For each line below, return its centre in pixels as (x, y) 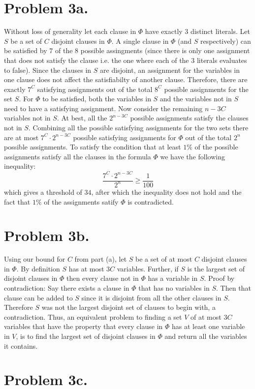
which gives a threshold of (43, 192)
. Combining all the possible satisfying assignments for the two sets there (138, 128)
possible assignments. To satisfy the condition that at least (93, 147)
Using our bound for (35, 259)
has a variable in (173, 278)
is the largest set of (216, 268)
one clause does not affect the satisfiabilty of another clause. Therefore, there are (126, 79)
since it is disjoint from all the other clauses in (151, 297)
